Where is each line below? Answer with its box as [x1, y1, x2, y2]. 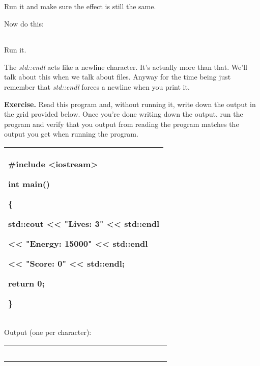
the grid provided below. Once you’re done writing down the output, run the [4, 109, 243, 119]
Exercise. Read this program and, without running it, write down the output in [4, 98, 256, 109]
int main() [8, 177, 50, 190]
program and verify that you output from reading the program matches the [4, 118, 239, 129]
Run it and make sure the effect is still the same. [4, 1, 156, 11]
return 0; [8, 277, 45, 289]
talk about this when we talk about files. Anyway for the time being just [4, 71, 231, 82]
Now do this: [4, 18, 44, 29]
